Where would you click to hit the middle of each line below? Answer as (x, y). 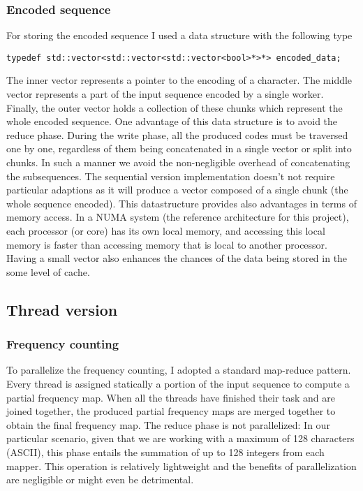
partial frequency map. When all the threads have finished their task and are (171, 397)
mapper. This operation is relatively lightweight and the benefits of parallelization (181, 466)
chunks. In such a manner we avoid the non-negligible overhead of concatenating (178, 162)
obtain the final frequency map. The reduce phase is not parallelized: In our (168, 424)
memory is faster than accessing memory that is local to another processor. (167, 244)
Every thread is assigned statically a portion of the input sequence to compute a (178, 383)
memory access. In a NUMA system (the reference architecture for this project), (178, 217)
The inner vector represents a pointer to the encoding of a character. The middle (179, 80)
